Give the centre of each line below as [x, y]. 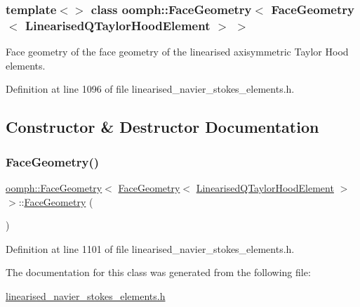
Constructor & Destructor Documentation [162, 127]
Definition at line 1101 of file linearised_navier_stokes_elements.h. [150, 248]
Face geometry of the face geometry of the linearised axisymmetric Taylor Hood [177, 52]
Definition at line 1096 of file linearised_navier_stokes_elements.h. [150, 89]
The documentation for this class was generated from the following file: [158, 272]
